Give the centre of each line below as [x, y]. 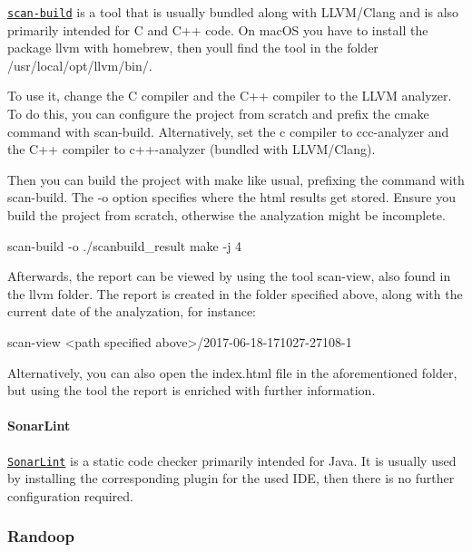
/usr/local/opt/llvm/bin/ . [80, 65]
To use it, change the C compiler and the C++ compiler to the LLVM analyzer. [230, 96]
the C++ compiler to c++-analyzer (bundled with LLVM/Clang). [192, 149]
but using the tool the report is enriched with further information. [192, 390]
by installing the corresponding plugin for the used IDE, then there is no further [231, 478]
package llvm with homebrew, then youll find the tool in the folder [193, 48]
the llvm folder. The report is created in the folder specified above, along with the [235, 293]
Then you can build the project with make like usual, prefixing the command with [236, 179]
